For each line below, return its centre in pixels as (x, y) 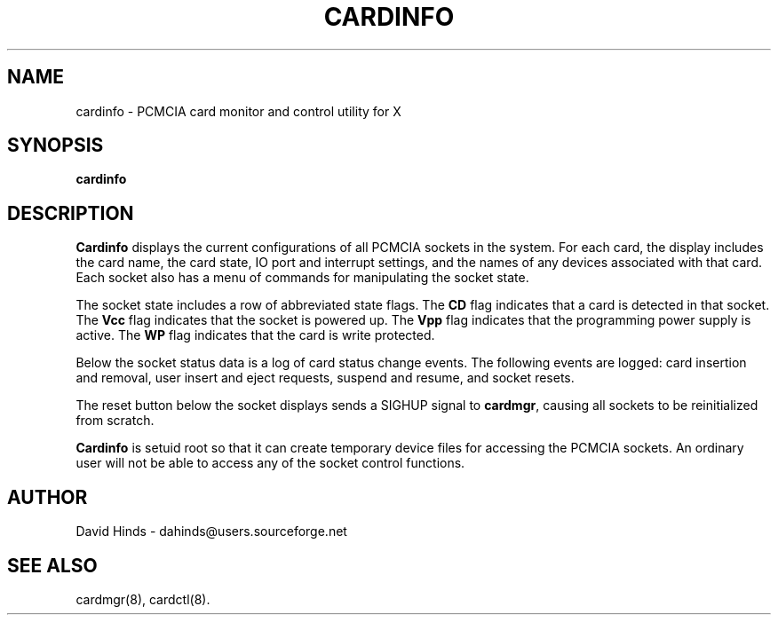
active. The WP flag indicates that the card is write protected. (255, 335)
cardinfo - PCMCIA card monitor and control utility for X (238, 111)
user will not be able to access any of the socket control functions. (270, 463)
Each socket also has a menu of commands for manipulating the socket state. (302, 278)
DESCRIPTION (71, 213)
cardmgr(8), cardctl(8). (143, 599)
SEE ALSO (52, 565)
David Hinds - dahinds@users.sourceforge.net (211, 531)
